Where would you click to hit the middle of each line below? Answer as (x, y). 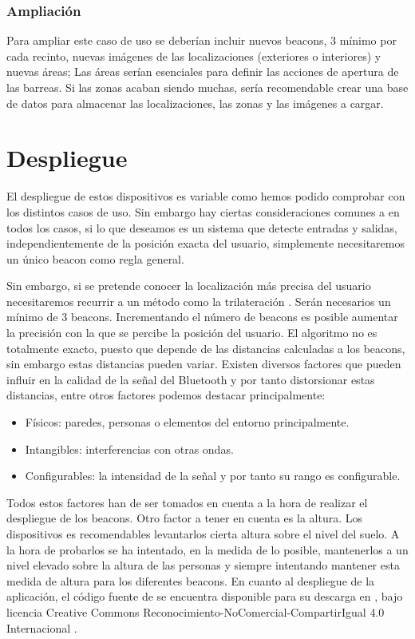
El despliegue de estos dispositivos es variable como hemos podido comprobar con (206, 196)
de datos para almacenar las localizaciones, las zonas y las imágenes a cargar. (195, 103)
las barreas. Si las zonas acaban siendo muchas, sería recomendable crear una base (207, 87)
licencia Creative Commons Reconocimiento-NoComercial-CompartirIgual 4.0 (196, 611)
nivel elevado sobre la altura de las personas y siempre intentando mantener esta (203, 565)
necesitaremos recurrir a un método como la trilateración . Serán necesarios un (199, 301)
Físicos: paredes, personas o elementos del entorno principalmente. (187, 422)
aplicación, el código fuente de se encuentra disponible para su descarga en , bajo (205, 596)
